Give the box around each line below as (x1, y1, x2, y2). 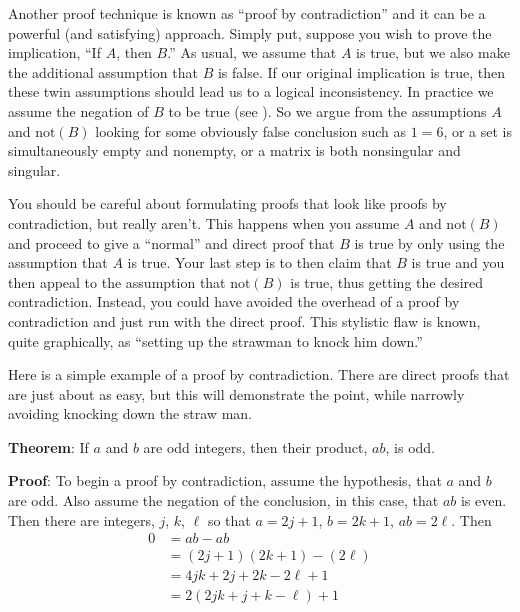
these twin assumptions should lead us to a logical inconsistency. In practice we (8, 81, 494, 102)
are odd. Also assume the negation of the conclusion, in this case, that (8, 490, 439, 511)
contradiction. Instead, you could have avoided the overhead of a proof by (8, 291, 460, 312)
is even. (460, 490, 507, 511)
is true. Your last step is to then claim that (127, 252, 392, 273)
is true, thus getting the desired (290, 271, 484, 292)
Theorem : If (8, 436, 89, 457)
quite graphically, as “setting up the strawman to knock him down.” (8, 330, 423, 351)
